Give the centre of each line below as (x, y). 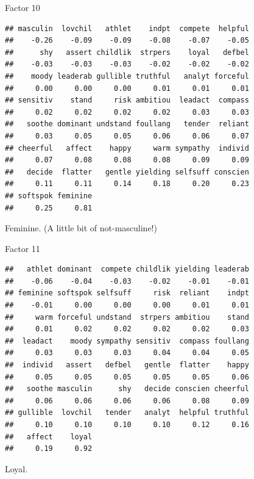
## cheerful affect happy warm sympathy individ (127, 148)
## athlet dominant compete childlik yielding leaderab (127, 269)
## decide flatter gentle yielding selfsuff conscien (127, 172)
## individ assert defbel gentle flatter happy (127, 365)
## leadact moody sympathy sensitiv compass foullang (127, 341)
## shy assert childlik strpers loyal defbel (127, 52)
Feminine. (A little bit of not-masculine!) (81, 228)
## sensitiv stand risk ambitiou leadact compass (127, 100)
